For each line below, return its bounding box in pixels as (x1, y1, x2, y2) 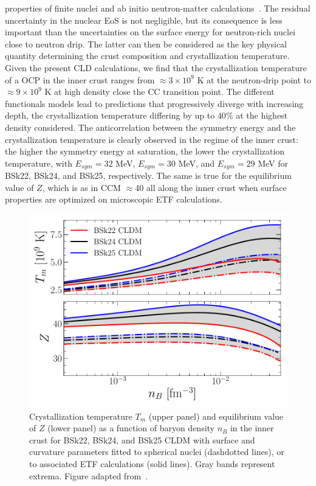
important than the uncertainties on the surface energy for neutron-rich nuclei (5, 26, 296, 38)
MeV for (258, 156, 288, 169)
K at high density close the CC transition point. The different (44, 85, 275, 98)
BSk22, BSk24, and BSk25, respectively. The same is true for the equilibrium (5, 169, 292, 182)
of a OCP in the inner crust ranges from (5, 73, 155, 86)
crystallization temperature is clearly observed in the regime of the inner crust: (5, 133, 298, 145)
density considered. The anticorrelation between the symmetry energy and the (5, 120, 296, 133)
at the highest (236, 109, 288, 122)
